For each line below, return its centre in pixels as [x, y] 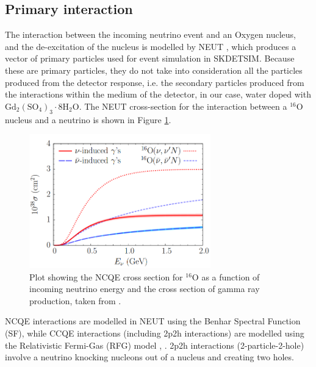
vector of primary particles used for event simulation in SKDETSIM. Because [150, 58]
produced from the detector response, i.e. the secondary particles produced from [155, 82]
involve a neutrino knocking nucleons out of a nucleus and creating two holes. [149, 357]
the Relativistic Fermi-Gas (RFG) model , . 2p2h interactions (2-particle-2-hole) [155, 345]
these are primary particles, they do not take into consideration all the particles [154, 70]
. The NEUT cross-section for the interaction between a [183, 106]
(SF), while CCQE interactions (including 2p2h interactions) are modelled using [155, 333]
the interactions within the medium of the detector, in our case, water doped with [158, 94]
